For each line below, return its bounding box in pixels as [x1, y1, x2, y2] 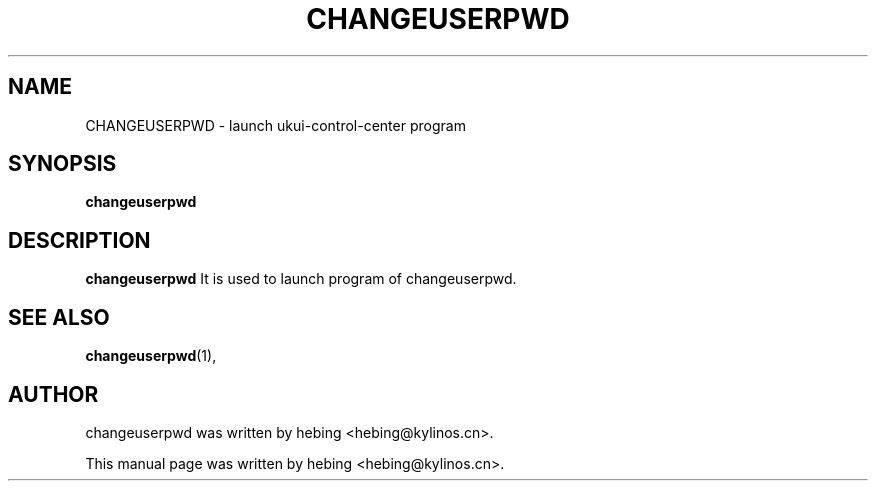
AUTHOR [8, 381, 99, 407]
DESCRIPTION [8, 227, 151, 253]
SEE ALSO [8, 304, 110, 330]
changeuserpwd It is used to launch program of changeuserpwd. [85, 270, 517, 288]
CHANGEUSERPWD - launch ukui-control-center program [85, 116, 466, 134]
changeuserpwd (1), [85, 347, 217, 365]
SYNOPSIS [8, 151, 117, 177]
